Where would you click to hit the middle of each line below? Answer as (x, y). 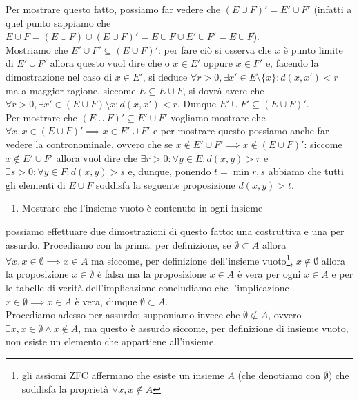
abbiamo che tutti (306, 171)
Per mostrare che (41, 117)
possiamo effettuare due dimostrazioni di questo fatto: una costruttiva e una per (175, 230)
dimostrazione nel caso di (59, 76)
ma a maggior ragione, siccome (71, 90)
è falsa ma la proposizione (152, 274)
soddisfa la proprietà (65, 388)
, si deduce (165, 76)
